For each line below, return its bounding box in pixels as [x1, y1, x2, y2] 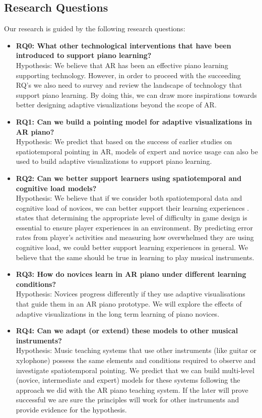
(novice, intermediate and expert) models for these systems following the [16, 375, 240, 385]
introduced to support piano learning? [16, 50, 152, 61]
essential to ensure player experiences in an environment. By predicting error [16, 222, 253, 232]
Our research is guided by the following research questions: [4, 23, 185, 34]
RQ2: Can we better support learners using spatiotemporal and [16, 172, 242, 183]
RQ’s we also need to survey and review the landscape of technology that [16, 80, 242, 90]
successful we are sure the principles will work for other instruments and [16, 394, 239, 405]
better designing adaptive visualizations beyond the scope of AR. [16, 99, 217, 110]
